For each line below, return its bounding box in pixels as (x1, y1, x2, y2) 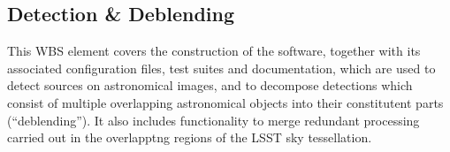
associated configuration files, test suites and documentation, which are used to (7, 58, 436, 77)
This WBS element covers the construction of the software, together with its (7, 42, 421, 60)
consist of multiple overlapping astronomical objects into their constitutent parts (7, 93, 444, 111)
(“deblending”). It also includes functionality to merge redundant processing (7, 110, 420, 129)
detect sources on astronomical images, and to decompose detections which (7, 76, 413, 95)
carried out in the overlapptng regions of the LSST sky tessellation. (7, 128, 372, 147)
